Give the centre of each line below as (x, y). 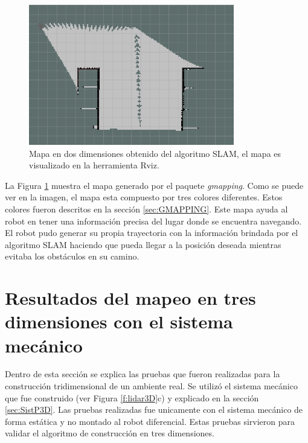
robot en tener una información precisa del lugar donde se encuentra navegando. (153, 221)
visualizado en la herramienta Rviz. (94, 165)
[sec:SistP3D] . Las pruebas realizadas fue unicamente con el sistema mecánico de (154, 410)
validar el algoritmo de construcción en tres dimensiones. (110, 433)
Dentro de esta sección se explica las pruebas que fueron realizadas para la (143, 374)
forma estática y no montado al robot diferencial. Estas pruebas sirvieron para (150, 421)
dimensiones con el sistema (119, 321)
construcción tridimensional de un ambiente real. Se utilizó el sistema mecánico (151, 386)
